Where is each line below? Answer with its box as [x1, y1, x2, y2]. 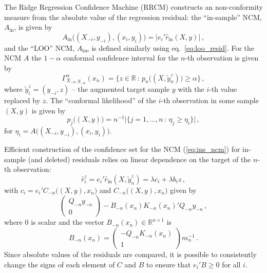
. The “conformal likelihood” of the [46, 94, 156, 105]
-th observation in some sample [161, 94, 259, 105]
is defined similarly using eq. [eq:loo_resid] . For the [91, 42, 255, 53]
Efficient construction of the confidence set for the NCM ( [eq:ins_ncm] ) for [4, 144, 240, 154]
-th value [209, 83, 237, 94]
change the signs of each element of [4, 259, 115, 269]
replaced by [4, 94, 41, 105]
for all [222, 259, 241, 269]
